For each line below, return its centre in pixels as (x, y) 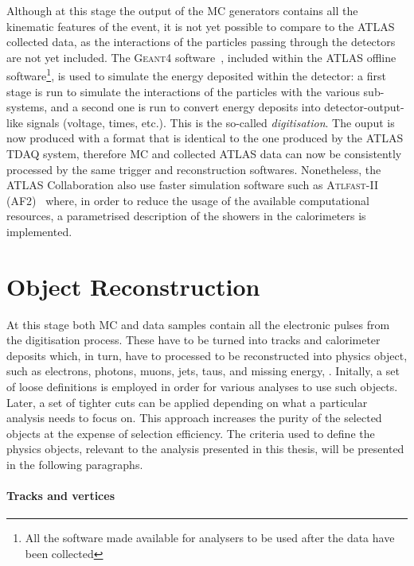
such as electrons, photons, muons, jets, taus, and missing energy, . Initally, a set (203, 371)
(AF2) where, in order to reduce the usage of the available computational (188, 200)
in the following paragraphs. (75, 465)
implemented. (39, 231)
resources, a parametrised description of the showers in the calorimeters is (186, 216)
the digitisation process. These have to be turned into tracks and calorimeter (193, 340)
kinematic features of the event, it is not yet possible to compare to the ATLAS (201, 26)
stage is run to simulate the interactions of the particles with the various (183, 91)
